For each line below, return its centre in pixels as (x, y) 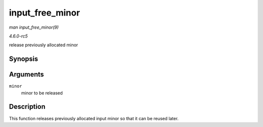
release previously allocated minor (44, 45)
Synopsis (24, 59)
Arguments (27, 75)
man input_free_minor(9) (34, 27)
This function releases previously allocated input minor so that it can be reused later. (94, 118)
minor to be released (42, 93)
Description (27, 107)
